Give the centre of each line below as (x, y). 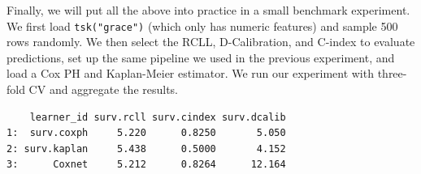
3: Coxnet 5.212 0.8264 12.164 (146, 165)
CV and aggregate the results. (104, 89)
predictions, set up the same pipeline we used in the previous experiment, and (201, 57)
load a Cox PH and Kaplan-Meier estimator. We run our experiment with (190, 73)
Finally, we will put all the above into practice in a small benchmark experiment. (208, 10)
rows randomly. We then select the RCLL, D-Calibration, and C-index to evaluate (211, 42)
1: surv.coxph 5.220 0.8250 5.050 (146, 133)
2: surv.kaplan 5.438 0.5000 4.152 (146, 149)
